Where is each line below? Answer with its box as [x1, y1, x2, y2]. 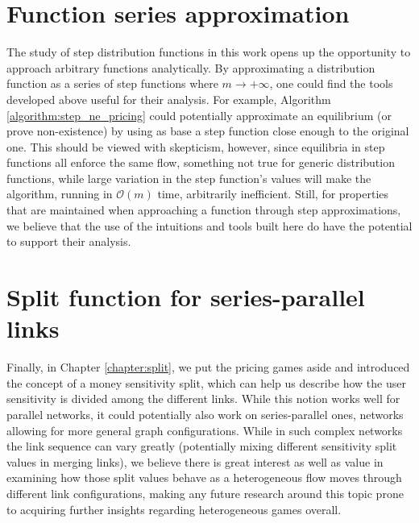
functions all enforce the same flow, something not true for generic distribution [6, 154, 395, 171]
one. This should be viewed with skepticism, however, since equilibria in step [6, 138, 385, 155]
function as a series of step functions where [6, 75, 218, 92]
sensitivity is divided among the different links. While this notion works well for [6, 390, 400, 407]
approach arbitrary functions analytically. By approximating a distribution [6, 59, 375, 76]
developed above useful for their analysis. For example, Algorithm [6, 90, 331, 107]
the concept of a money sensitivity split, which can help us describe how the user [6, 374, 406, 391]
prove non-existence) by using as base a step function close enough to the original [6, 122, 409, 139]
